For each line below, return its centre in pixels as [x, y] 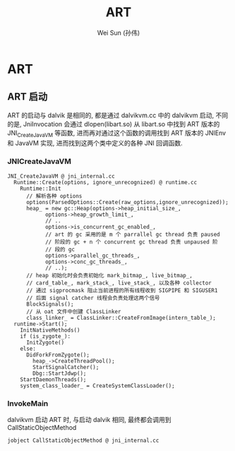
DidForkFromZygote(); [58, 355]
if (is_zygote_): [46, 336]
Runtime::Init [41, 188]
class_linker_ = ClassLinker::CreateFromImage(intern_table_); [121, 318]
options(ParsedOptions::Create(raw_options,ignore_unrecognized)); [127, 202]
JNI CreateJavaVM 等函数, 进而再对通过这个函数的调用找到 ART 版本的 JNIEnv [117, 133]
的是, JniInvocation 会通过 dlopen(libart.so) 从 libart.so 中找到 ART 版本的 [114, 124]
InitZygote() [45, 342]
